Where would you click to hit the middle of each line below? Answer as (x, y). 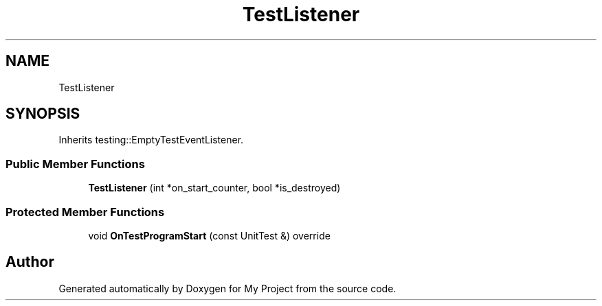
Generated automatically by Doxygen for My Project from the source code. (227, 288)
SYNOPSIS (43, 114)
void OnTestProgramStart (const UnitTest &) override (209, 235)
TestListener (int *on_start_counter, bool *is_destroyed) (214, 188)
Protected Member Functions (85, 212)
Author (30, 262)
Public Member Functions (75, 164)
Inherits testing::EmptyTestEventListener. (151, 140)
